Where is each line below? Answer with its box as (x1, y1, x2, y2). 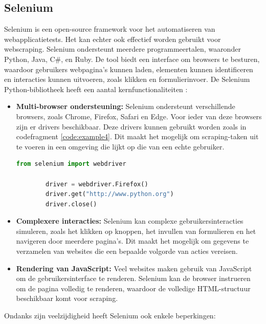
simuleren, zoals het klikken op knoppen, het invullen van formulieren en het (16, 225, 256, 236)
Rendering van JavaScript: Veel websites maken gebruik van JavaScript (16, 263, 252, 273)
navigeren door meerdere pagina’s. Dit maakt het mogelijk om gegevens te (16, 235, 249, 246)
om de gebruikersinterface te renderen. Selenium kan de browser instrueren (16, 273, 251, 284)
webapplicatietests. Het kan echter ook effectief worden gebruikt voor (4, 33, 221, 44)
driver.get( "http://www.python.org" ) (46, 190, 174, 198)
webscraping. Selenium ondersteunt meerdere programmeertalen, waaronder (4, 44, 241, 54)
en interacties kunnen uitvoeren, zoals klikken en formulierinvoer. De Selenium (4, 74, 250, 84)
